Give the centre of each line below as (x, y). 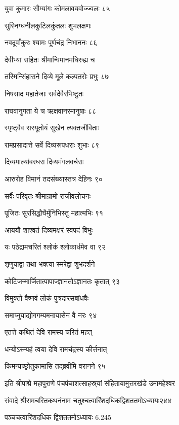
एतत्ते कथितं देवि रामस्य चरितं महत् (48, 332)
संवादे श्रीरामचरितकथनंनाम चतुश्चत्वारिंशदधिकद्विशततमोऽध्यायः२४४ (88, 400)
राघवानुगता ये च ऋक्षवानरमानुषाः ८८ (51, 110)
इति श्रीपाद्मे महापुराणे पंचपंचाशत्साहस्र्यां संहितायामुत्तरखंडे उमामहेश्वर (90, 383)
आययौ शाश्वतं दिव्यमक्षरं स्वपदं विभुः (49, 229)
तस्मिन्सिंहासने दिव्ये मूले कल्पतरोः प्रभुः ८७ (57, 76)
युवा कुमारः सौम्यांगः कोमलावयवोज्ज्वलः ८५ (57, 8)
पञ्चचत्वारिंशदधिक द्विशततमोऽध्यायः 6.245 (58, 417)
